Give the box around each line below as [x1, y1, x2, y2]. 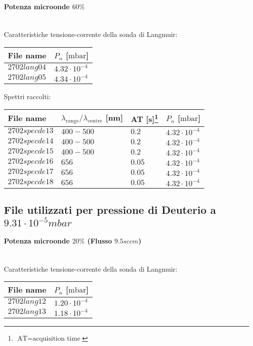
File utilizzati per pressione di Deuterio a [4, 202, 217, 217]
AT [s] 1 [130, 111, 159, 124]
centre [88, 118, 103, 124]
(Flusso [87, 236, 112, 246]
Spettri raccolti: [4, 91, 51, 101]
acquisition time [33, 335, 80, 343]
